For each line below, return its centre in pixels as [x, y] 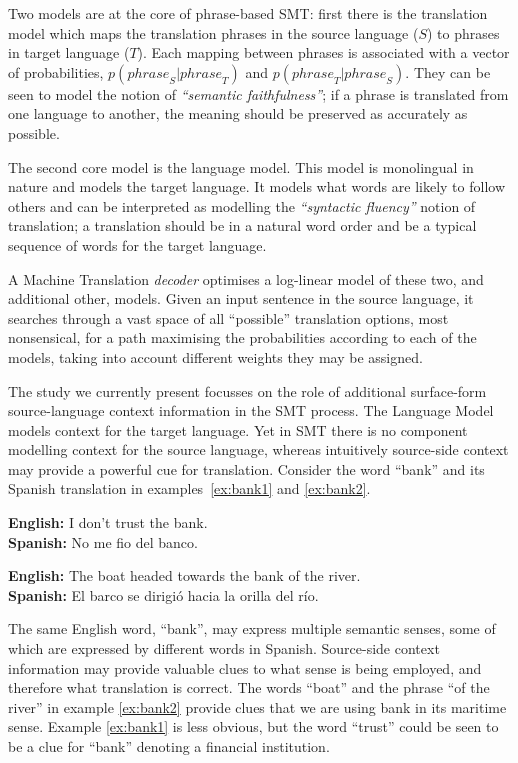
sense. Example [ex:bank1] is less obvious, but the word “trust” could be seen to [253, 726]
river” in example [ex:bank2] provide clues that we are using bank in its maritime [257, 706]
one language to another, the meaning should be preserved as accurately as [238, 113]
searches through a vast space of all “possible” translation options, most [228, 317]
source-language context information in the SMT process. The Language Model [251, 410]
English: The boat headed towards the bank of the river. [184, 575]
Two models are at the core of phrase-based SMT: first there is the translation [248, 13]
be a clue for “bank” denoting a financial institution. [169, 746]
